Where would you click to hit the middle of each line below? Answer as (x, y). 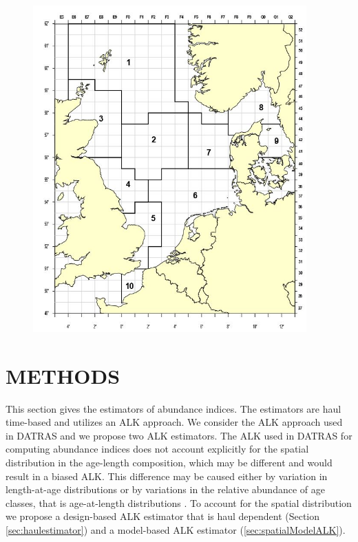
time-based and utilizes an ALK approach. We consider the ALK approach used (174, 422)
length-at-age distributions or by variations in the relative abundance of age (165, 489)
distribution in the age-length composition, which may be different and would (169, 462)
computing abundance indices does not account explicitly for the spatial (157, 449)
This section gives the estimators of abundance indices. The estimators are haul (173, 408)
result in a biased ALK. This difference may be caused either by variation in (167, 476)
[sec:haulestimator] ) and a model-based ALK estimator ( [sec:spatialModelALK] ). (176, 529)
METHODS (63, 375)
